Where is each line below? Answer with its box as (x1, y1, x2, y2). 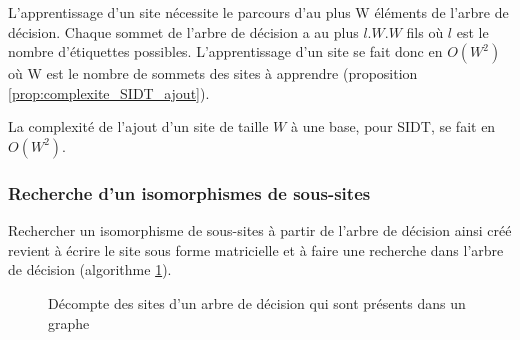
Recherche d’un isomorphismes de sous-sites (8, 180, 371, 205)
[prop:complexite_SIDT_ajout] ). (8, 82, 210, 103)
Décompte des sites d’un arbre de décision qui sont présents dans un (48, 292, 466, 313)
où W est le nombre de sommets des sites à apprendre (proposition (8, 63, 418, 84)
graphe (48, 312, 90, 333)
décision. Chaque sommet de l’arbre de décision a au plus (8, 21, 359, 42)
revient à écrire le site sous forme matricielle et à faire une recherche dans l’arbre (8, 239, 504, 260)
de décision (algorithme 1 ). (8, 259, 172, 280)
